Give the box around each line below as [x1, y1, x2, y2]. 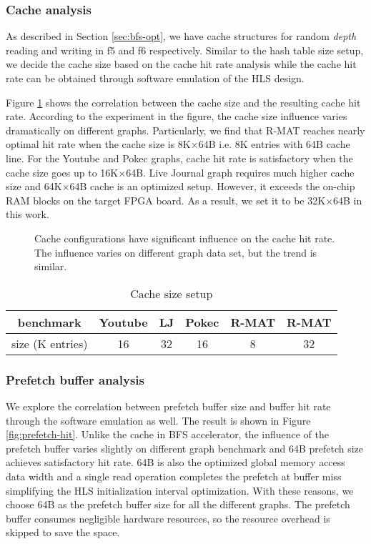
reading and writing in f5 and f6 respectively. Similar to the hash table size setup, [6, 42, 364, 57]
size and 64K [6, 179, 62, 194]
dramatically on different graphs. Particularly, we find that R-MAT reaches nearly [6, 122, 365, 137]
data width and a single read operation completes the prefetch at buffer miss [6, 468, 342, 483]
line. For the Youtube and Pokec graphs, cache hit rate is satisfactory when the [6, 150, 353, 165]
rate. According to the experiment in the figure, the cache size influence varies [6, 109, 347, 124]
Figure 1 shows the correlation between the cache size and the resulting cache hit [6, 94, 361, 109]
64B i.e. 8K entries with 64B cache [198, 137, 350, 152]
